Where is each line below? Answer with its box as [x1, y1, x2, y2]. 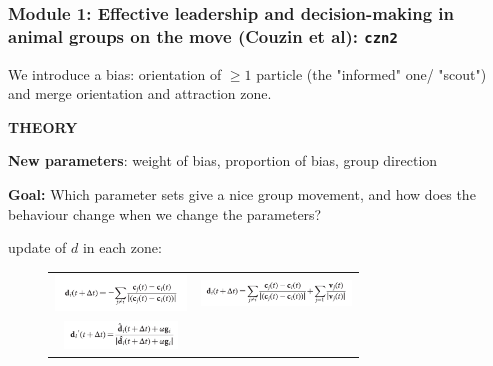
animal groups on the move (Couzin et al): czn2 [8, 23, 398, 48]
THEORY [8, 116, 78, 137]
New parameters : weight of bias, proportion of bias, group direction [8, 150, 438, 171]
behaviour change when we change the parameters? [8, 203, 322, 224]
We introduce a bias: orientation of [8, 63, 222, 84]
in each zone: [82, 237, 162, 258]
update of [8, 237, 67, 258]
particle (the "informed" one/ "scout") [256, 63, 487, 84]
